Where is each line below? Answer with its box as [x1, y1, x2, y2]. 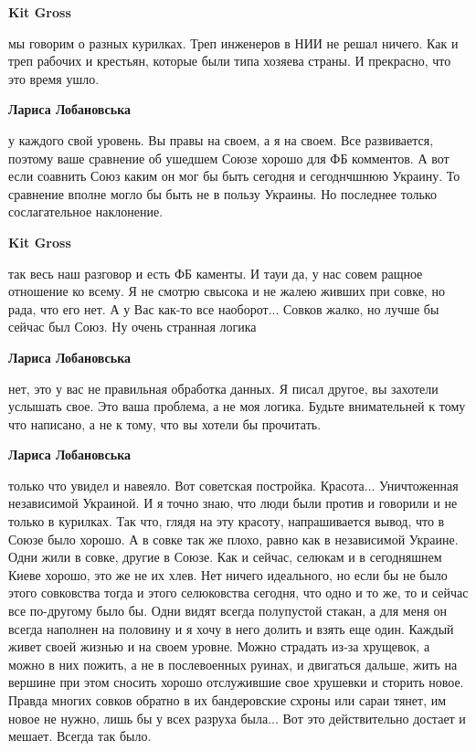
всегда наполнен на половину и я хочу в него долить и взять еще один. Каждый [8, 619, 454, 638]
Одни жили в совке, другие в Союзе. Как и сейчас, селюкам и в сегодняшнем [8, 547, 442, 566]
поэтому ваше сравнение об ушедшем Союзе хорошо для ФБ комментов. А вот [8, 148, 450, 167]
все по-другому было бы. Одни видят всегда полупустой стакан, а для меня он [8, 601, 448, 620]
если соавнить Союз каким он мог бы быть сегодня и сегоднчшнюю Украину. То [8, 166, 460, 185]
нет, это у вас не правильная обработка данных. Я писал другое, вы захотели [8, 378, 439, 397]
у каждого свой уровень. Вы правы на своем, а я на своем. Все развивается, [8, 130, 434, 149]
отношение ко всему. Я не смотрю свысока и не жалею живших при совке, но [8, 281, 445, 301]
